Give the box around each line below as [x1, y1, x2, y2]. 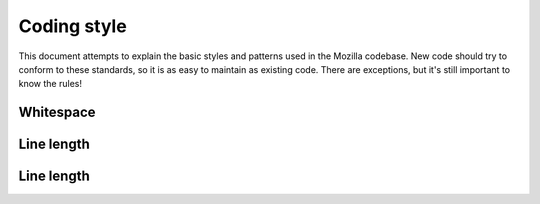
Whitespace [18, 104, 96, 121]
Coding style [18, 15, 127, 37]
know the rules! [18, 78, 82, 90]
